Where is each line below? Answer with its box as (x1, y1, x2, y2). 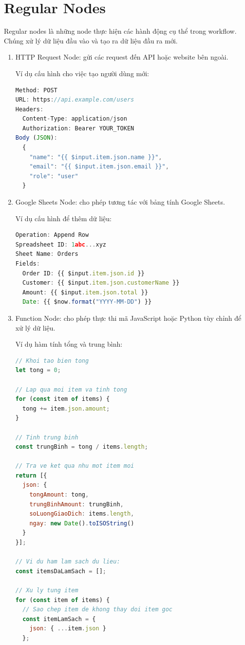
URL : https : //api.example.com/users (15, 96, 134, 104)
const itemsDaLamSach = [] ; (15, 567, 106, 575)
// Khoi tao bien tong (15, 357, 89, 364)
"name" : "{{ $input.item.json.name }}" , (29, 153, 162, 161)
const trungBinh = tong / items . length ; (15, 443, 148, 451)
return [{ (15, 472, 47, 479)
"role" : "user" (29, 172, 78, 180)
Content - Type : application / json (22, 115, 127, 123)
